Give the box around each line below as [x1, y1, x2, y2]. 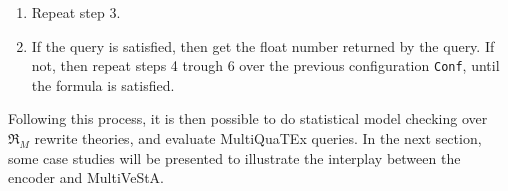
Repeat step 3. [31, 2, 121, 22]
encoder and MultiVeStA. [8, 167, 165, 188]
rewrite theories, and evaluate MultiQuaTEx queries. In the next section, [34, 128, 482, 149]
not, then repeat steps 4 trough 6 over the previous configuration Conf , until [31, 55, 500, 76]
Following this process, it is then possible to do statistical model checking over [8, 108, 488, 129]
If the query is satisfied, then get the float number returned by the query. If [31, 35, 495, 56]
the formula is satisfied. [31, 74, 175, 95]
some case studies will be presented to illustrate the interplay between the [8, 147, 461, 168]
